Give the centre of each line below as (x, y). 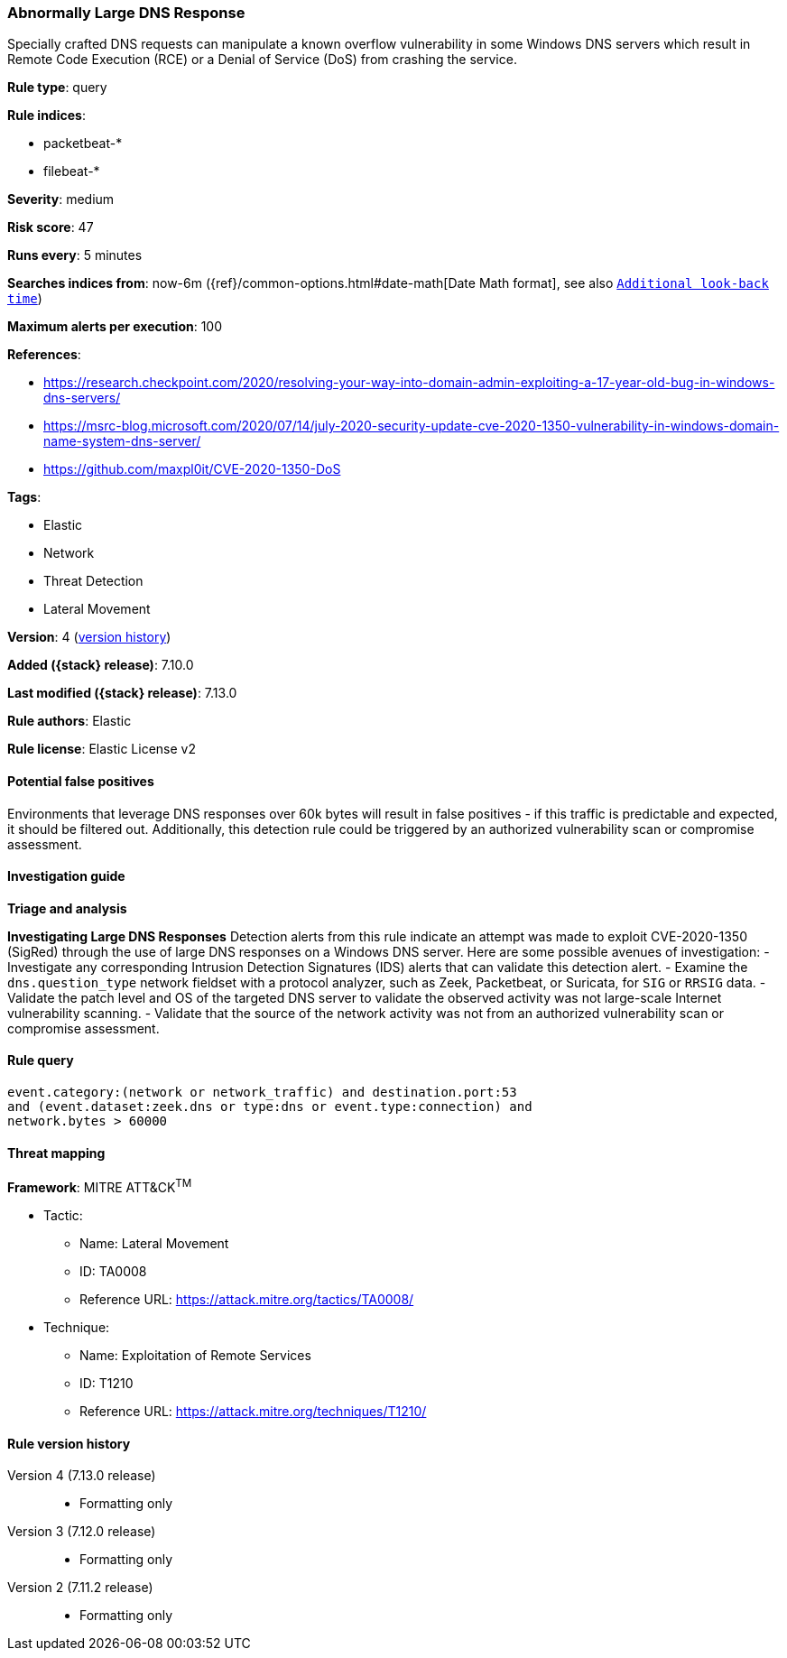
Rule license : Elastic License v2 (102, 749)
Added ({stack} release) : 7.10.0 (101, 665)
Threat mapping (56, 1153)
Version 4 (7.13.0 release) (82, 1476)
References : (44, 355)
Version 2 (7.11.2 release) (80, 1588)
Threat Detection (93, 581)
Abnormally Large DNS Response (126, 13)
